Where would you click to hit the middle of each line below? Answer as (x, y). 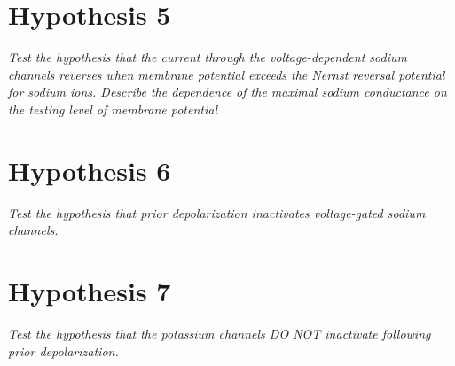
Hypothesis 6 (90, 170)
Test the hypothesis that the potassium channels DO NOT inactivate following (220, 333)
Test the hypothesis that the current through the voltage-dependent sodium (208, 57)
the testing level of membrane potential (113, 109)
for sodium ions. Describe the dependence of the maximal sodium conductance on (227, 92)
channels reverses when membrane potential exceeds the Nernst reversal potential (227, 74)
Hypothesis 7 (90, 291)
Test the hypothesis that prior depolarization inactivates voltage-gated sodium (217, 212)
